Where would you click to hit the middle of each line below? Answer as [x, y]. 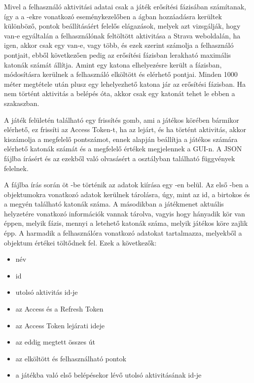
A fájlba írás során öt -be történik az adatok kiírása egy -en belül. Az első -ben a [126, 185]
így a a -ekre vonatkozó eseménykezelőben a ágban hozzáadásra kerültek [113, 16]
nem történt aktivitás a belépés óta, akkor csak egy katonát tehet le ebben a [120, 93]
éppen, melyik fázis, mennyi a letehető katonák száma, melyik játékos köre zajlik [126, 223]
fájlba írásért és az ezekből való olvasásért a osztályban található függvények [120, 158]
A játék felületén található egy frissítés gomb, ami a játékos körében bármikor [122, 120]
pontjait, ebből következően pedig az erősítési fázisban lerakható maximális [118, 54]
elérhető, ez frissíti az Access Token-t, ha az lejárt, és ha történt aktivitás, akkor [125, 129]
